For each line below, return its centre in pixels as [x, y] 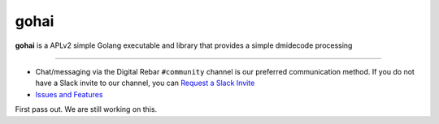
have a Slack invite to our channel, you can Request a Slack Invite [145, 83]
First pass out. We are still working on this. [86, 109]
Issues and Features [69, 94]
